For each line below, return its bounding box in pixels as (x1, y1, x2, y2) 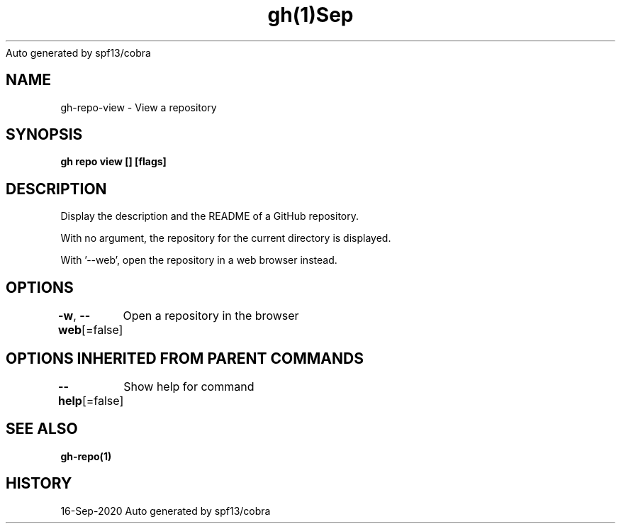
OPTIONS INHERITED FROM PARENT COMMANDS (6, 349, 364, 367)
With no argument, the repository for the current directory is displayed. (60, 232, 391, 245)
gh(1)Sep (267, 3, 354, 27)
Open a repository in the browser (123, 308, 299, 323)
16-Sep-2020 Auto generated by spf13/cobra (60, 504, 271, 517)
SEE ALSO (6, 420, 78, 438)
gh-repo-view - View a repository (60, 101, 217, 113)
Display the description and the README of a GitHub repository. (60, 210, 359, 223)
